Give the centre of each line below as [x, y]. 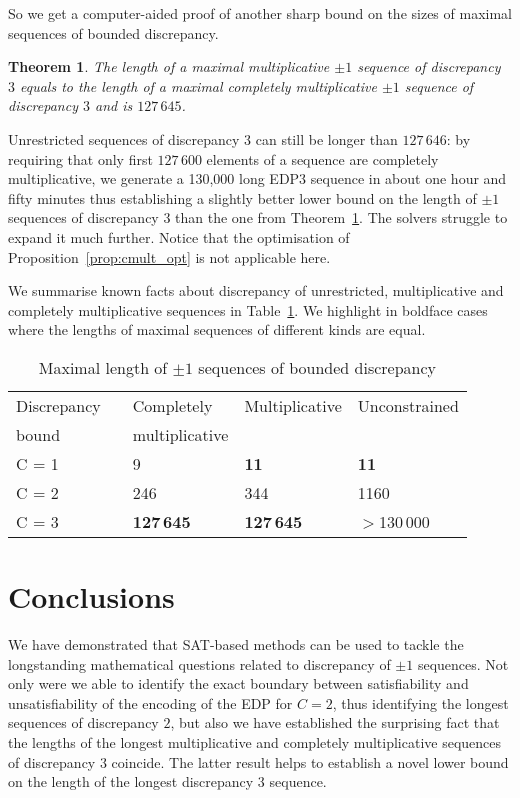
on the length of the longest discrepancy [131, 781]
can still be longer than [326, 138]
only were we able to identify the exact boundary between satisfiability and [238, 683]
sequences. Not [463, 663]
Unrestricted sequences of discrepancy [124, 138]
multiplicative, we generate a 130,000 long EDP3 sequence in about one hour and [257, 178]
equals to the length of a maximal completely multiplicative [198, 85]
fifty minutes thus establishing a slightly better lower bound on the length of [242, 197]
